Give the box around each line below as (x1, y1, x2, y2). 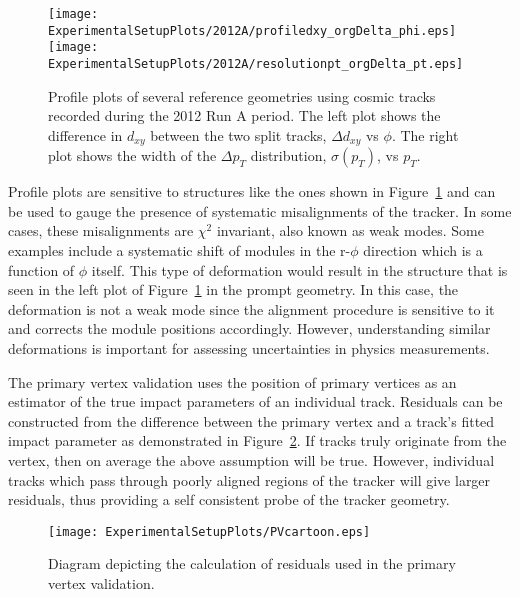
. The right (391, 124, 459, 145)
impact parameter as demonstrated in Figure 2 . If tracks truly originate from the (8, 430, 507, 451)
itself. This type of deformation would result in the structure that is (91, 259, 508, 280)
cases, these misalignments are (8, 220, 194, 241)
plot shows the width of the (48, 145, 217, 166)
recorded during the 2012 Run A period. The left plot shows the (48, 105, 441, 126)
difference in (48, 124, 123, 145)
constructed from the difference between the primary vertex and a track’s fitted (8, 410, 495, 431)
